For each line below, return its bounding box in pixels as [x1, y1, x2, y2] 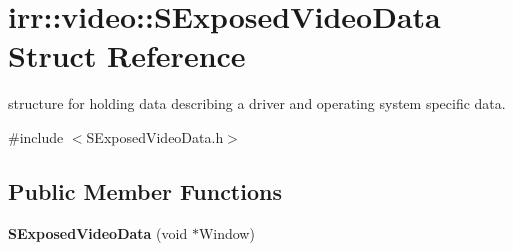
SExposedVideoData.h [86, 126, 224, 147]
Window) [198, 222, 255, 243]
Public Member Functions [8, 175, 282, 206]
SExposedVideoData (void [8, 222, 188, 243]
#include [8, 126, 64, 147]
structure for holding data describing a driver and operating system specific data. [8, 93, 506, 114]
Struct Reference [8, 35, 246, 76]
